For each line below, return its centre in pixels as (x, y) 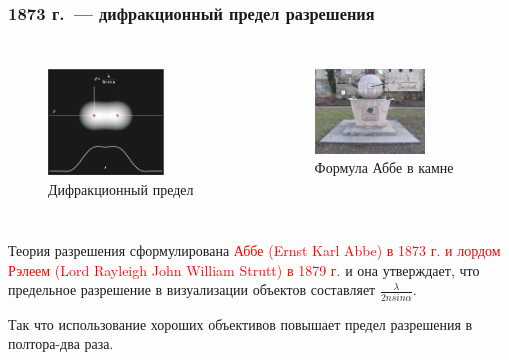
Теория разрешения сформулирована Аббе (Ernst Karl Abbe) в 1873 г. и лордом (254, 250)
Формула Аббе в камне (384, 167)
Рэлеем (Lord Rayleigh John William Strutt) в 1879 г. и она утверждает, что (244, 269)
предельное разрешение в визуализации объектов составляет (192, 289)
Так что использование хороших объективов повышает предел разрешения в (240, 323)
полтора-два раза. (61, 343)
